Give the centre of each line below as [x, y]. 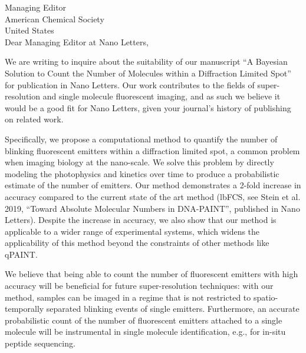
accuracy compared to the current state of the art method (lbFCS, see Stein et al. [153, 196]
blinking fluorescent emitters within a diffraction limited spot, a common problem [152, 150]
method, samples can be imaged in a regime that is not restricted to [128, 297]
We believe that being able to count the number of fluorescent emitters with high [152, 274]
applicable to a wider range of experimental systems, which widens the [132, 231]
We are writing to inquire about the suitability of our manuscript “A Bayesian [146, 61]
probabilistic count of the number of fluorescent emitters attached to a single [144, 320]
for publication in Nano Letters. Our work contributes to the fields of [130, 84]
